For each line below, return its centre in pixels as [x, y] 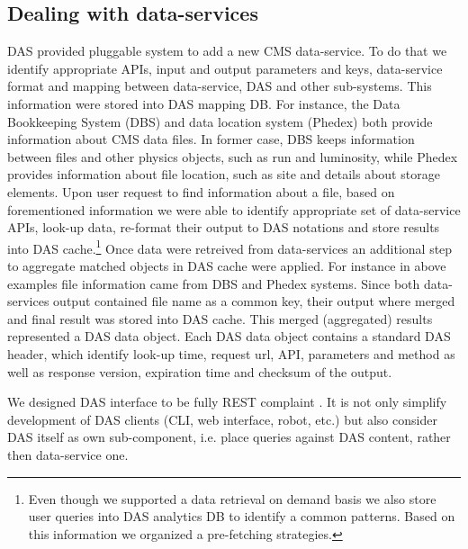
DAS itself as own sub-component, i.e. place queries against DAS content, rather [229, 437]
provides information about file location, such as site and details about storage [224, 174]
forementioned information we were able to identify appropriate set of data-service [234, 209]
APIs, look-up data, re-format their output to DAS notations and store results [224, 227]
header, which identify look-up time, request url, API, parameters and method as [231, 353]
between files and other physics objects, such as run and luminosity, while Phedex [233, 156]
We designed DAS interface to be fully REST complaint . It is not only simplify [227, 402]
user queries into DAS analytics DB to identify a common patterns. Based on [242, 516]
